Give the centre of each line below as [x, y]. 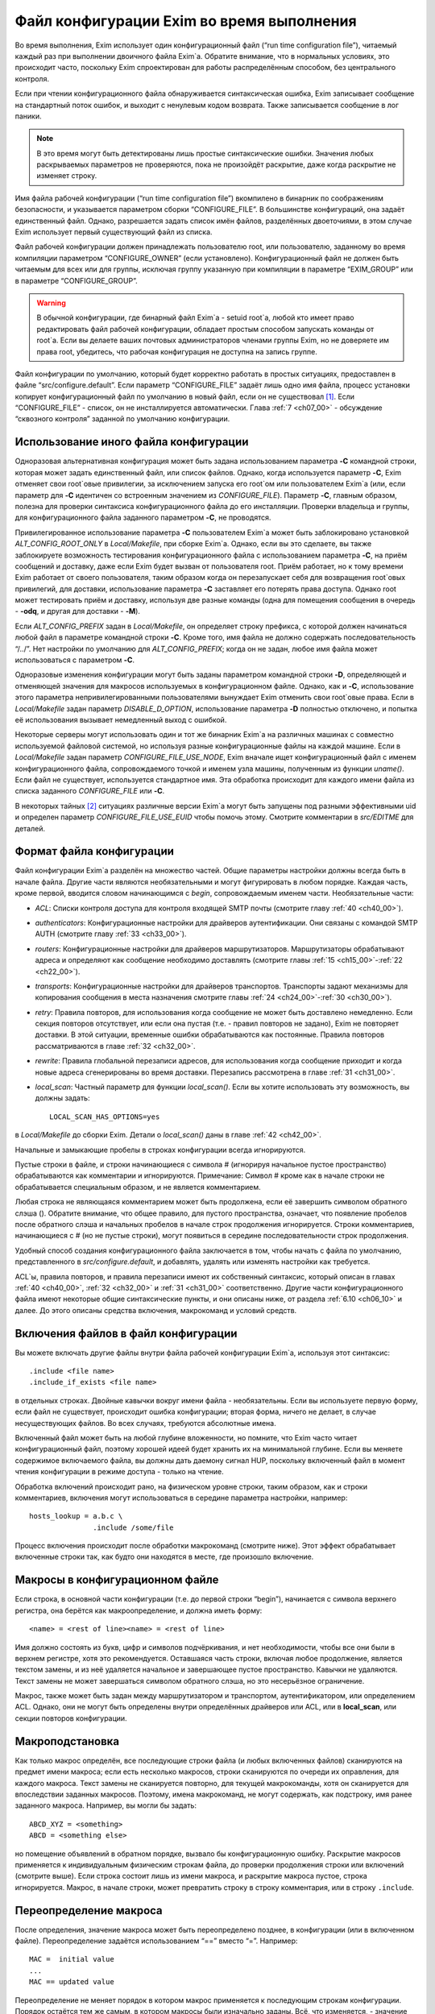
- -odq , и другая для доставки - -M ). [78, 611]
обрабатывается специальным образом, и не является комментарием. [138, 1187]
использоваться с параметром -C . [75, 660]
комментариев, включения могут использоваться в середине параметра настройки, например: [181, 1498]
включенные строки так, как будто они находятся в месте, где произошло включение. [164, 1557]
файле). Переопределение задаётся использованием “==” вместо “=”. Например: [156, 1941]
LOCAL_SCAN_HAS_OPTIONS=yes [105, 1117]
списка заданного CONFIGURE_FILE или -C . [90, 791]
